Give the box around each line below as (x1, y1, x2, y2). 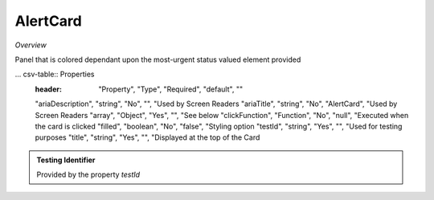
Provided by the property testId (36, 169, 141, 180)
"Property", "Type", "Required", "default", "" (98, 84, 244, 94)
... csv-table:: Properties (14, 69, 95, 80)
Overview (14, 40, 47, 50)
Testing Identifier (36, 155, 96, 165)
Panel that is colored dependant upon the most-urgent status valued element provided (14, 55, 301, 64)
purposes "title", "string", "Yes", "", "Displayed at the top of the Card (35, 133, 260, 142)
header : (35, 84, 62, 94)
